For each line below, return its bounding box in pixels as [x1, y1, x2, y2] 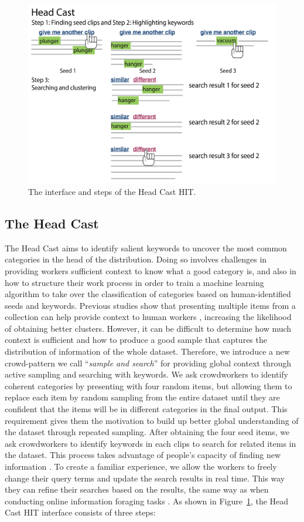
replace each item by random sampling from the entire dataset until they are [5, 391, 280, 403]
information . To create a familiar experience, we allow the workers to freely [5, 460, 277, 472]
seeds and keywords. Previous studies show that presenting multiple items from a [5, 299, 296, 311]
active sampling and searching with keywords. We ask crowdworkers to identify [5, 368, 288, 380]
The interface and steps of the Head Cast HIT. [28, 185, 196, 197]
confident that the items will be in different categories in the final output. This [5, 403, 288, 415]
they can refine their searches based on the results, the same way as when [5, 483, 269, 496]
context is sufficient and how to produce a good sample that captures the [5, 334, 267, 346]
